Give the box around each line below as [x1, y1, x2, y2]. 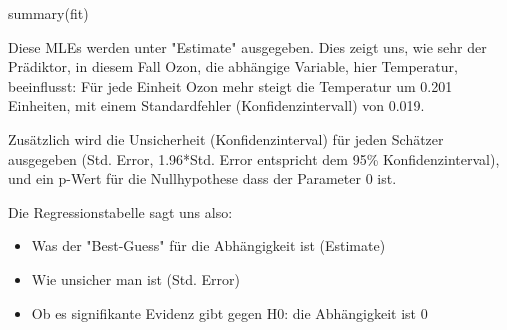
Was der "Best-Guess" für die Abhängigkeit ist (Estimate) [31, 235, 386, 256]
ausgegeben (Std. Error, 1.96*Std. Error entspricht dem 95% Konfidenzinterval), [8, 148, 500, 169]
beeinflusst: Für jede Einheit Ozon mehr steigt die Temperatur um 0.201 [8, 75, 453, 96]
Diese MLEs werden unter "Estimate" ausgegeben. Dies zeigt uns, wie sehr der [8, 36, 487, 57]
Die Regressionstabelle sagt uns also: [8, 201, 233, 222]
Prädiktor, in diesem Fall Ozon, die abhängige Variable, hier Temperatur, [8, 56, 458, 77]
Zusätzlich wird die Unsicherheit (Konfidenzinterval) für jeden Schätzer [8, 128, 444, 149]
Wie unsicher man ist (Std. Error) [31, 268, 240, 289]
